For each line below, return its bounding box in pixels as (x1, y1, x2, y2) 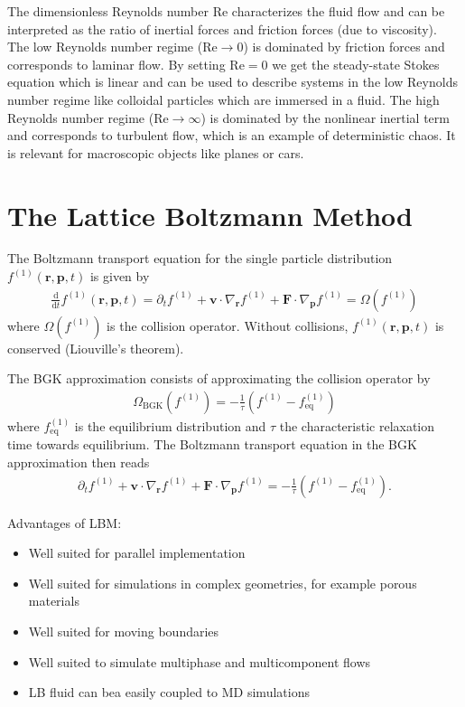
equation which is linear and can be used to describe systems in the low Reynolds (7, 72, 458, 91)
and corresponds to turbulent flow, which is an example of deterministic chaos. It (7, 126, 456, 145)
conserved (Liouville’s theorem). (7, 338, 184, 357)
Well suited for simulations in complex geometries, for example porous (28, 573, 417, 592)
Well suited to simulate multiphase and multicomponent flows (28, 652, 371, 671)
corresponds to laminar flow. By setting (7, 54, 226, 73)
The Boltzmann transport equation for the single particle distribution (7, 249, 393, 268)
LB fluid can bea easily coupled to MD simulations (28, 683, 310, 702)
